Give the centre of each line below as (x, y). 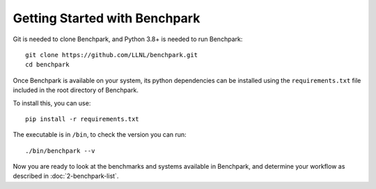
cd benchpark (47, 65)
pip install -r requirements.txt (82, 119)
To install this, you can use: (52, 103)
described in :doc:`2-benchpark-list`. (66, 176)
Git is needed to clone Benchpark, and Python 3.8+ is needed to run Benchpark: (128, 39)
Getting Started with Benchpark (107, 18)
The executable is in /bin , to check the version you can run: (100, 135)
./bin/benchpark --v (60, 151)
